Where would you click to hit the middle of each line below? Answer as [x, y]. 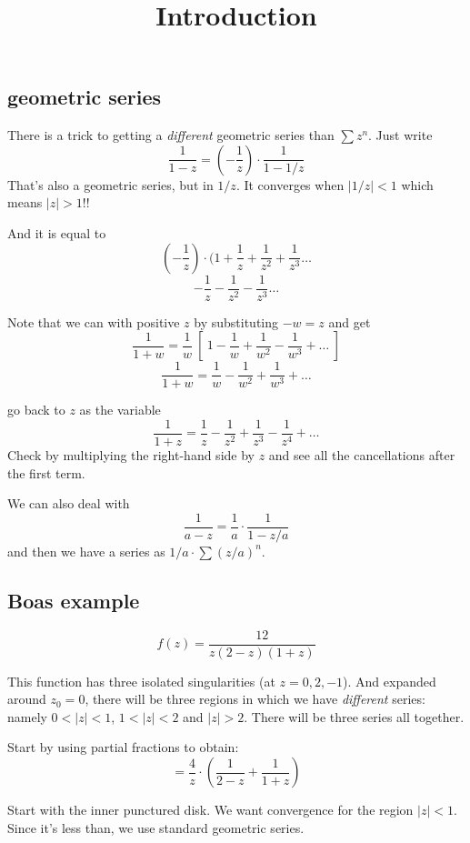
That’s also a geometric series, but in [110, 184]
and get [350, 321]
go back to [36, 410]
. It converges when [290, 184]
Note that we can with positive [94, 321]
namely [27, 716]
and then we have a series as [86, 551]
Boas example [74, 600]
